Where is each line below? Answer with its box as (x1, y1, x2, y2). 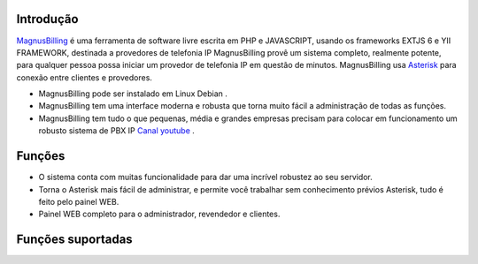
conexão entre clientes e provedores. (16, 72, 152, 83)
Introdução (16, 11, 79, 26)
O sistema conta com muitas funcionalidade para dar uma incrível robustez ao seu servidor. (38, 172, 374, 183)
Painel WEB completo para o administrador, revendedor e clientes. (38, 208, 281, 220)
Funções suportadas (16, 232, 133, 247)
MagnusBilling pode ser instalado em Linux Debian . (38, 88, 227, 99)
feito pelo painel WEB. (38, 196, 119, 207)
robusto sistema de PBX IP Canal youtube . (38, 125, 195, 136)
